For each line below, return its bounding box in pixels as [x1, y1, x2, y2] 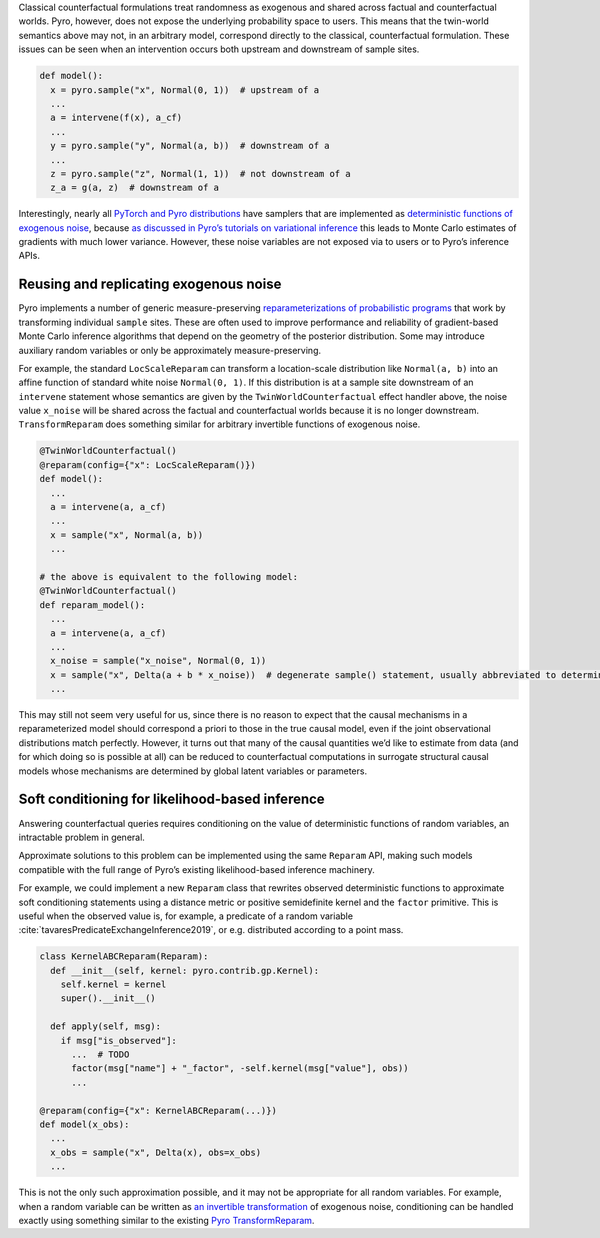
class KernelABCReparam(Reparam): [39, 951, 209, 962]
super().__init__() [60, 993, 157, 1004]
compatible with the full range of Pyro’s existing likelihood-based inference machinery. [18, 863, 375, 875]
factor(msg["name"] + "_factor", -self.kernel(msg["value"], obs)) [71, 1063, 409, 1074]
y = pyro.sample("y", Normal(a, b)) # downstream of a [50, 140, 330, 152]
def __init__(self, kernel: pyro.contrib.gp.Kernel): [50, 965, 320, 976]
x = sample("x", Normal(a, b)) [50, 529, 204, 540]
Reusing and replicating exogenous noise [18, 276, 282, 293]
